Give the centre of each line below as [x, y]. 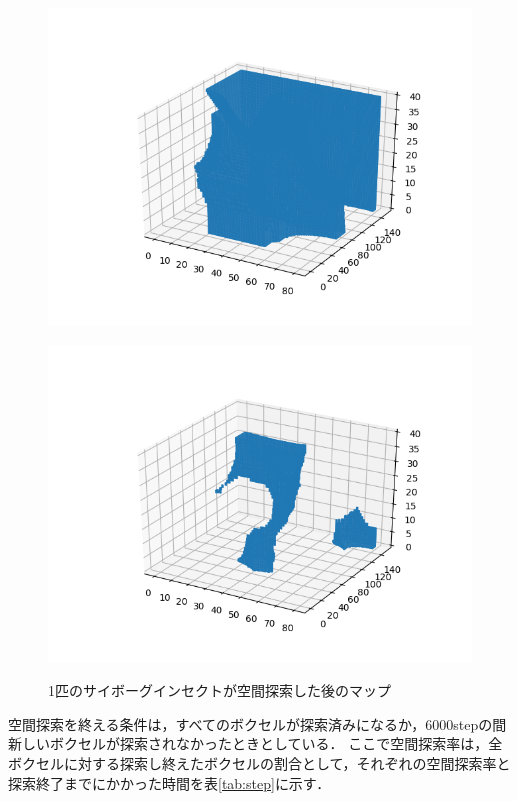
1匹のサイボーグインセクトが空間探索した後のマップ [219, 690]
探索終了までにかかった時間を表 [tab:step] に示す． [169, 782]
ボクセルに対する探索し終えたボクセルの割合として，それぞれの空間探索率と [259, 762]
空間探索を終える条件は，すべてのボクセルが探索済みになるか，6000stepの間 [257, 723]
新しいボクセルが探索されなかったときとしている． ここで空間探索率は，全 [255, 743]
